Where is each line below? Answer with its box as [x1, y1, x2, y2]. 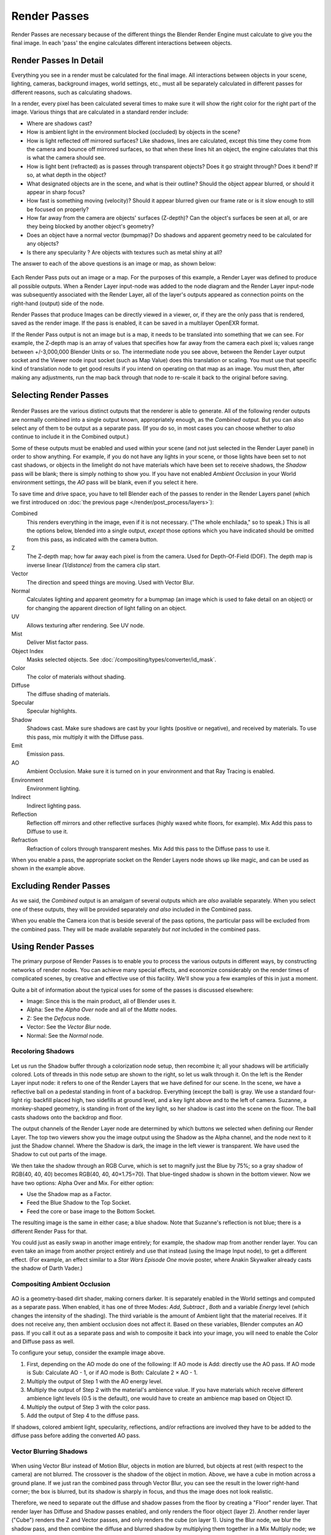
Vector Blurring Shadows [11, 1447, 88, 1455]
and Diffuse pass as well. [11, 1338, 75, 1345]
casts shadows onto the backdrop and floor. [11, 1113, 123, 1121]
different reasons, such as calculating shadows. [11, 88, 132, 96]
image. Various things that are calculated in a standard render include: [11, 108, 189, 116]
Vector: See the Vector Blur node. [26, 1023, 112, 1031]
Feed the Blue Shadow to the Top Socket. [26, 1199, 131, 1207]
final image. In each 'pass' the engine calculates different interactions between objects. [11, 39, 232, 46]
